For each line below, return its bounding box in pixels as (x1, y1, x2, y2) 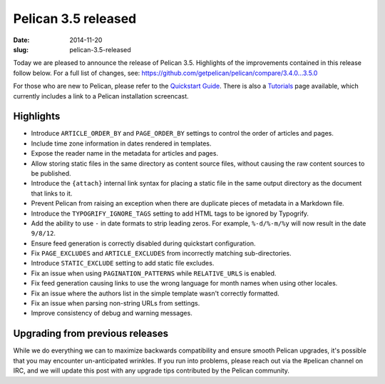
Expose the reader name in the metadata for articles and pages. (31, 149, 219, 158)
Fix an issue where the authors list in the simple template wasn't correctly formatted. (31, 289, 279, 298)
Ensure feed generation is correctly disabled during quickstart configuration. (31, 239, 256, 248)
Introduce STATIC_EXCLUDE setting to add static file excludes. (31, 259, 215, 268)
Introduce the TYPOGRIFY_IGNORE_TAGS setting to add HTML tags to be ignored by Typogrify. (31, 209, 309, 218)
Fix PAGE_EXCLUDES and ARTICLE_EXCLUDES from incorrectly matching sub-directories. (31, 249, 292, 258)
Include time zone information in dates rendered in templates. (31, 139, 212, 148)
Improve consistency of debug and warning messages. (31, 309, 192, 318)
